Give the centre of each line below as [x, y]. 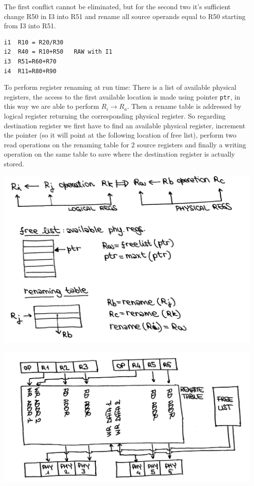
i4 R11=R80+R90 [30, 71]
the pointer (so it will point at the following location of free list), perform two [120, 135]
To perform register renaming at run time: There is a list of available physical [120, 87]
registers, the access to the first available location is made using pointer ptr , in [122, 96]
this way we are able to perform [52, 106]
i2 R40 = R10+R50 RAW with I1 [58, 52]
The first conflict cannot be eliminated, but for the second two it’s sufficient [117, 6]
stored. [14, 163]
